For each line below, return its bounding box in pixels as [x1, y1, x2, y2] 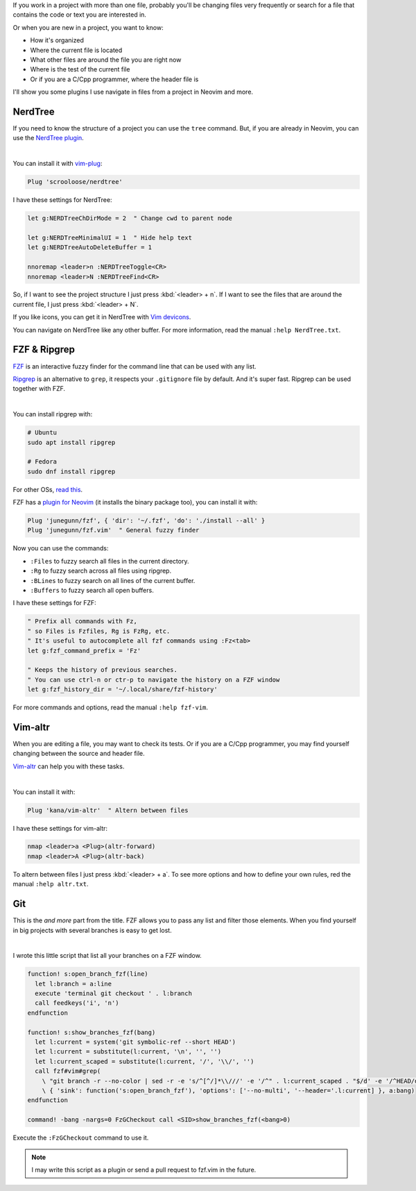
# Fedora [27, 458, 58, 466]
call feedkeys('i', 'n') [35, 999, 119, 1007]
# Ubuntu [27, 429, 58, 437]
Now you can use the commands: [12, 544, 109, 552]
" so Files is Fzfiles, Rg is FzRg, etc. [27, 627, 171, 635]
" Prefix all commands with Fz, [27, 618, 138, 625]
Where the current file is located [30, 46, 123, 54]
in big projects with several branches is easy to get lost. [12, 926, 173, 934]
